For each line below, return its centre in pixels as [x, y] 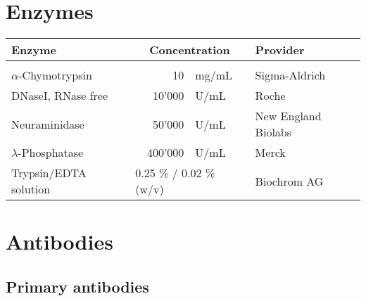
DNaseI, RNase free [60, 96]
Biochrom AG [289, 181]
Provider [280, 50]
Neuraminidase [48, 124]
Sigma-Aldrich [290, 75]
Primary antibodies [77, 286]
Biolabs [273, 132]
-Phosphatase [51, 153]
